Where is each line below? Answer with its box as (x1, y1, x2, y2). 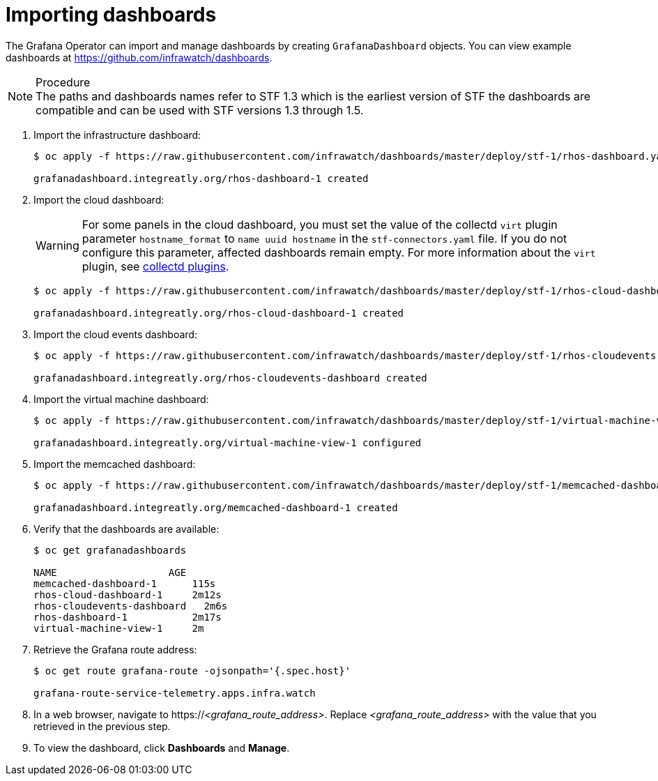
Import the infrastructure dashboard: (33, 128, 201, 141)
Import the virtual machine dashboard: (33, 393, 209, 405)
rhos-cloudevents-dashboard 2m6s (33, 600, 228, 612)
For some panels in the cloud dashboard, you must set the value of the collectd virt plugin (82, 217, 558, 232)
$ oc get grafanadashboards (33, 544, 187, 556)
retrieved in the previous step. (33, 720, 171, 732)
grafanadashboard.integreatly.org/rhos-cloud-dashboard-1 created (33, 307, 404, 319)
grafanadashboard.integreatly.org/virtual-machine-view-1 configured (33, 437, 422, 448)
